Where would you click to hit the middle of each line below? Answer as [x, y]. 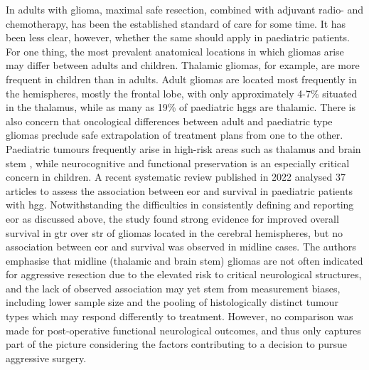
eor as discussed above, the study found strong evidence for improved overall [172, 218]
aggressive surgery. [46, 358]
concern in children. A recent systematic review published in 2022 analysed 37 [176, 177]
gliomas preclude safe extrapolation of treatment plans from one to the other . [175, 135]
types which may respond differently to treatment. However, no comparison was [180, 316]
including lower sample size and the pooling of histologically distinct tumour [172, 302]
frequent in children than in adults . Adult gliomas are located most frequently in [181, 79]
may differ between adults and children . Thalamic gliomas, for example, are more [183, 65]
